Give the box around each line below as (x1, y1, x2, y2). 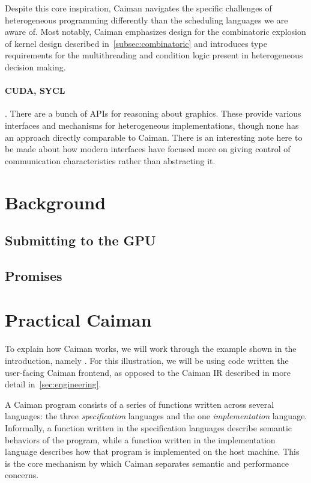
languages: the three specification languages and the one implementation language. (5, 410, 307, 422)
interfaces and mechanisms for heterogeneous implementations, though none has (5, 118, 299, 131)
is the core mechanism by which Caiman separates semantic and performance (5, 457, 289, 469)
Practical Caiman (5, 307, 152, 332)
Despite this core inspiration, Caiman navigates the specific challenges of (5, 2, 272, 14)
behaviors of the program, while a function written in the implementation (5, 433, 276, 446)
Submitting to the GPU (5, 231, 156, 250)
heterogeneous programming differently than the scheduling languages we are (5, 13, 288, 26)
